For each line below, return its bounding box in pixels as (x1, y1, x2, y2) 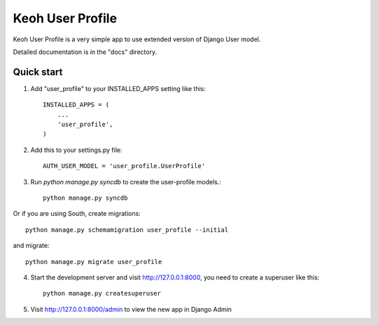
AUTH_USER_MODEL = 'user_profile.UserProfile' (43, 162, 206, 170)
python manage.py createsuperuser (43, 289, 161, 298)
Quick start (13, 66, 63, 78)
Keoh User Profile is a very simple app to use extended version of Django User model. (13, 35, 261, 43)
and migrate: (13, 242, 50, 250)
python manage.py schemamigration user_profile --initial (25, 226, 229, 234)
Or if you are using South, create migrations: (13, 209, 141, 218)
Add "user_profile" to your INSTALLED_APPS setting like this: (30, 84, 206, 92)
